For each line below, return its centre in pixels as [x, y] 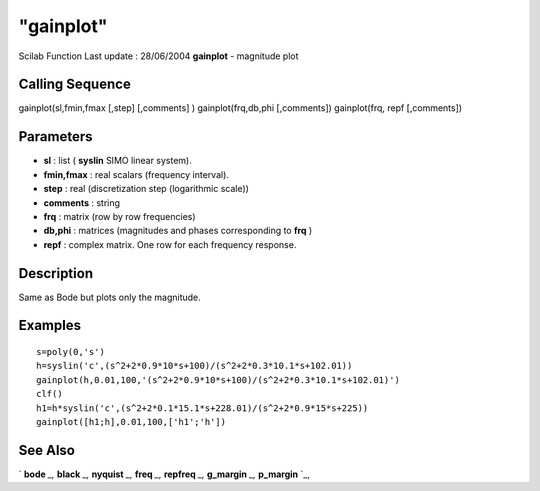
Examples [50, 325]
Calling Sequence [75, 84]
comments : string [81, 202]
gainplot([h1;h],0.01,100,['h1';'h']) [131, 421]
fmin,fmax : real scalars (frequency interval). [136, 174]
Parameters [55, 136]
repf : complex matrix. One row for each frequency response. [170, 244]
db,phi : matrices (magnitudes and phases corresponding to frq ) [178, 231]
